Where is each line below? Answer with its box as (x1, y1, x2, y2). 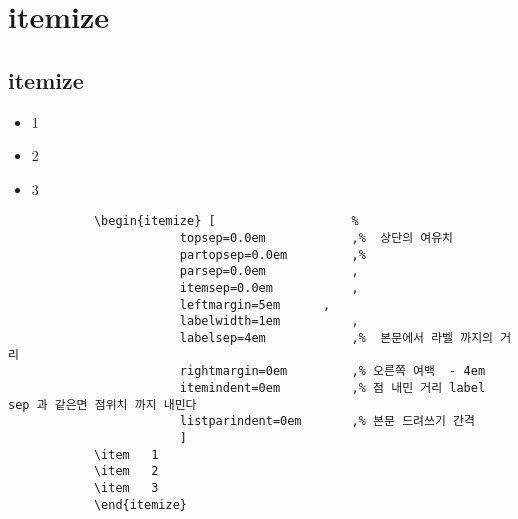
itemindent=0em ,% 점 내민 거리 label (179, 380, 486, 395)
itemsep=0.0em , (179, 280, 359, 295)
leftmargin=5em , (179, 297, 331, 312)
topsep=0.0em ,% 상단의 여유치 (179, 231, 454, 246)
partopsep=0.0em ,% (179, 247, 366, 262)
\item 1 (93, 447, 159, 462)
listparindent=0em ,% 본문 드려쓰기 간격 (179, 414, 475, 429)
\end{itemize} (93, 497, 187, 512)
